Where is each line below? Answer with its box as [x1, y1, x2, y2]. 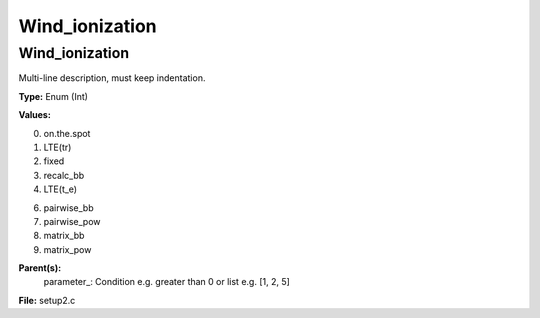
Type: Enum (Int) [18, 90, 89, 102]
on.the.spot [43, 127, 91, 139]
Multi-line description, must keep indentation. [18, 72, 206, 84]
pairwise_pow [43, 215, 101, 227]
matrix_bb [43, 230, 85, 242]
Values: [18, 109, 52, 121]
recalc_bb [43, 169, 85, 181]
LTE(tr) [43, 141, 72, 153]
